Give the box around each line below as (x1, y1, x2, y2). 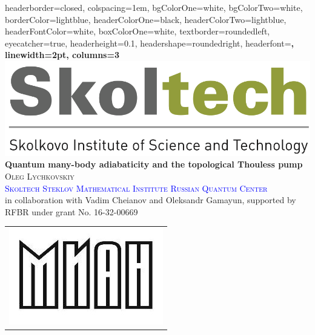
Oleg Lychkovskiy (5, 169, 75, 182)
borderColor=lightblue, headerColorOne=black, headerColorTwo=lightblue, (5, 13, 287, 25)
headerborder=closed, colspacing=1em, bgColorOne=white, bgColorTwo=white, (5, 1, 303, 13)
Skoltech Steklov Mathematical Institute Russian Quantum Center (5, 181, 268, 194)
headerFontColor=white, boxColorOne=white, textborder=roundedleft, (5, 25, 270, 37)
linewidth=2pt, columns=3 (5, 48, 119, 61)
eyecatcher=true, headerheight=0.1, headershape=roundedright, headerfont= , (5, 36, 294, 49)
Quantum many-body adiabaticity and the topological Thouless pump (5, 158, 303, 171)
